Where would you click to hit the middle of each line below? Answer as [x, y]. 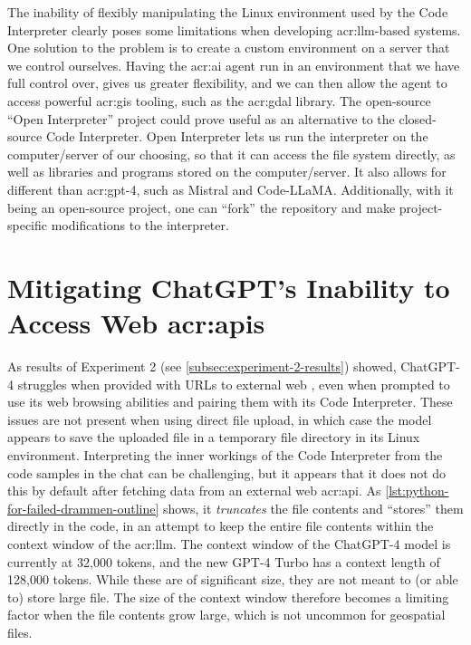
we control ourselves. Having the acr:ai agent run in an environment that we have [234, 65]
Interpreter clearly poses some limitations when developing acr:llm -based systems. [234, 29]
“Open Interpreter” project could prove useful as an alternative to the [201, 118]
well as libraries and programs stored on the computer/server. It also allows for [227, 172]
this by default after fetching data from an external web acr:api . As [194, 491]
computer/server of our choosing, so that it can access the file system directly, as [231, 154]
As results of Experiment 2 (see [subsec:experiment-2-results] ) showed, [202, 366]
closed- [418, 118]
